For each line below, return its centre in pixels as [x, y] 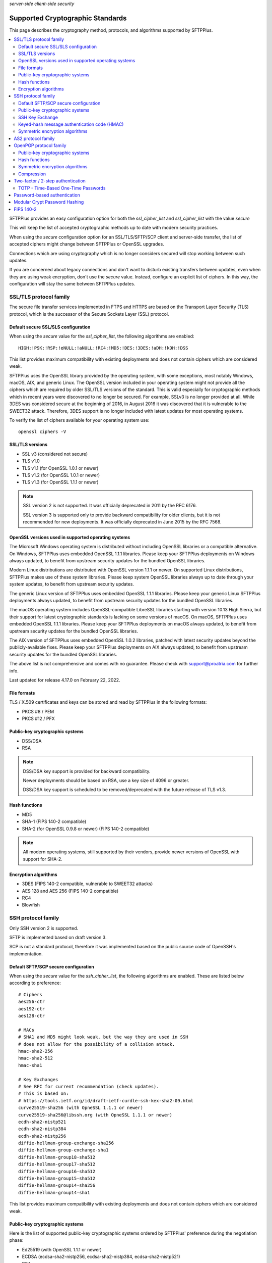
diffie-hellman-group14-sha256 [57, 1185]
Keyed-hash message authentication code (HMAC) [71, 124]
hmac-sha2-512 [36, 1058]
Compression [32, 174]
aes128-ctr [32, 1016]
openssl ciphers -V [42, 432]
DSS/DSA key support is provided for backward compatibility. [87, 771]
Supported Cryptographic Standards [68, 18]
